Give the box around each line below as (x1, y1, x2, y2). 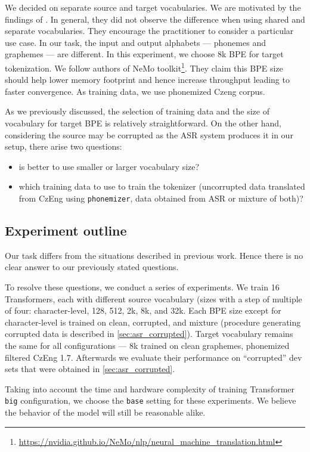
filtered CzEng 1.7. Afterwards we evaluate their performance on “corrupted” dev (5, 351, 302, 363)
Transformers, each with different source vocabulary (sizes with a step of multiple (5, 292, 302, 305)
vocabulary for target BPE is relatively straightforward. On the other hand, (5, 117, 281, 129)
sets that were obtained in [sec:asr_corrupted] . (5, 363, 175, 375)
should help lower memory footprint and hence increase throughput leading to (5, 73, 290, 86)
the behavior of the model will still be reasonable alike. (5, 406, 206, 419)
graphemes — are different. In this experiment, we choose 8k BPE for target (5, 48, 284, 60)
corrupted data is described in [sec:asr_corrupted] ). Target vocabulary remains (5, 327, 293, 340)
